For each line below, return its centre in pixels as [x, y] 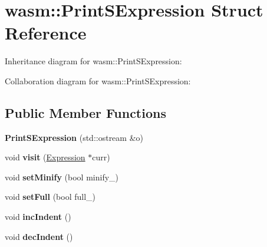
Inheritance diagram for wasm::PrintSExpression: [93, 61]
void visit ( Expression [45, 157]
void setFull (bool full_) [50, 197]
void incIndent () [38, 217]
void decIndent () [39, 236]
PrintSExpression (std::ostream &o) [74, 137]
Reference [46, 33]
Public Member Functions [85, 112]
